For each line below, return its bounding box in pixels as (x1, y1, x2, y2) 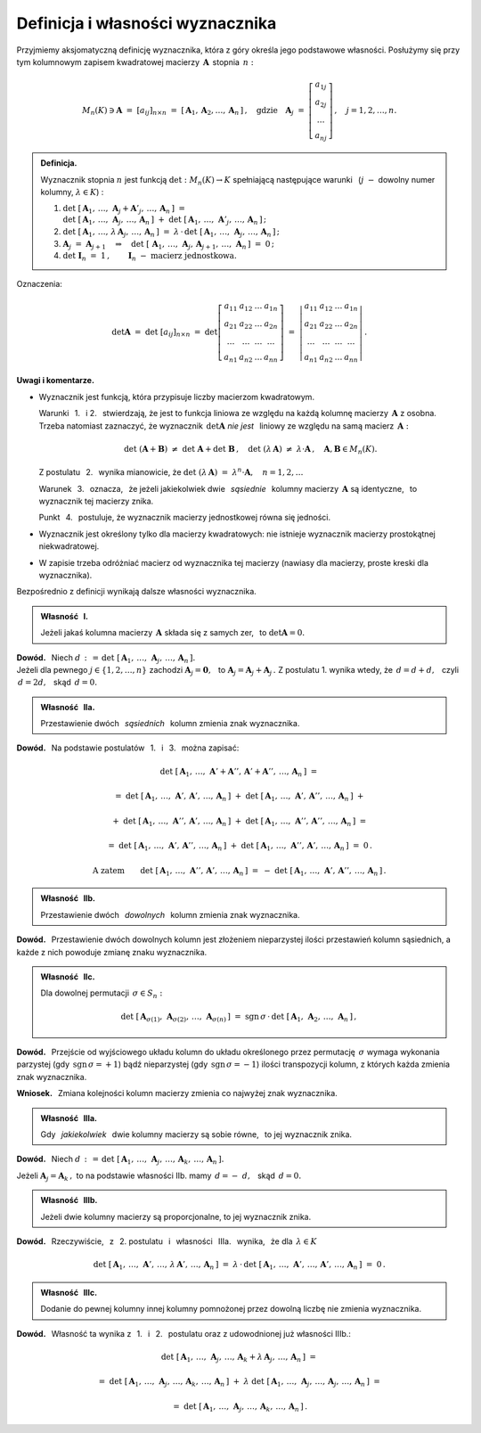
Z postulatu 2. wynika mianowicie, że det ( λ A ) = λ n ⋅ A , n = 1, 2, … (38, 466, 304, 478)
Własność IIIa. (40, 1112, 97, 1123)
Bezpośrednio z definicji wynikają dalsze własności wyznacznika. (16, 586, 257, 597)
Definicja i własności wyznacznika (16, 13, 277, 33)
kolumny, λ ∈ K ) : (40, 186, 104, 197)
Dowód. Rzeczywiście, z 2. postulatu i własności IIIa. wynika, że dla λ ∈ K (16, 1236, 317, 1247)
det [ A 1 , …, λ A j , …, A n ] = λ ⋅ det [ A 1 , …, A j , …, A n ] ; (62, 226, 281, 239)
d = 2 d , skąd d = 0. (18, 677, 98, 688)
